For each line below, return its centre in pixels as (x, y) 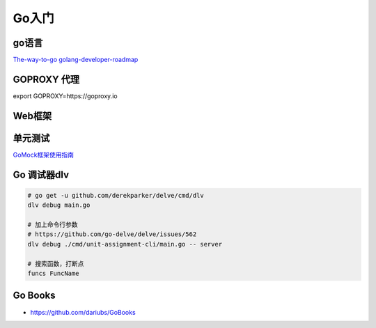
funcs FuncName (53, 274)
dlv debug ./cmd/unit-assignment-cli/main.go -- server (125, 244)
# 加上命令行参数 (53, 225)
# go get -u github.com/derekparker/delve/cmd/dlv (116, 195)
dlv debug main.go (59, 205)
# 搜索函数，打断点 (56, 264)
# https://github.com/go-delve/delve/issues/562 (112, 234)
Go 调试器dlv (41, 174)
